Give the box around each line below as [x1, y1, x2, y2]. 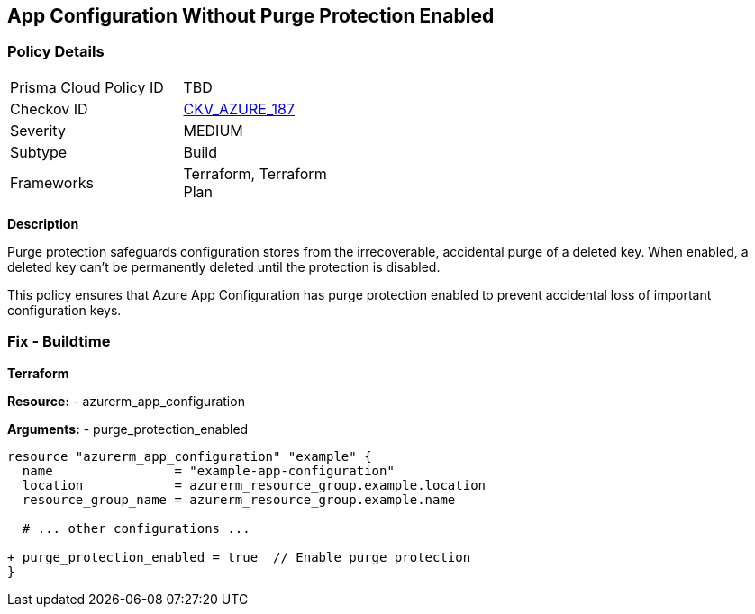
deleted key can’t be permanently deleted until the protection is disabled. [7, 258, 441, 275]
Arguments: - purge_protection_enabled [7, 420, 249, 437]
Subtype [10, 142, 68, 161]
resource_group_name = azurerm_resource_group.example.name [22, 492, 456, 507]
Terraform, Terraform [183, 164, 327, 183]
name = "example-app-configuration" [22, 463, 395, 478]
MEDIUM [183, 121, 243, 140]
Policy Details [7, 42, 105, 61]
